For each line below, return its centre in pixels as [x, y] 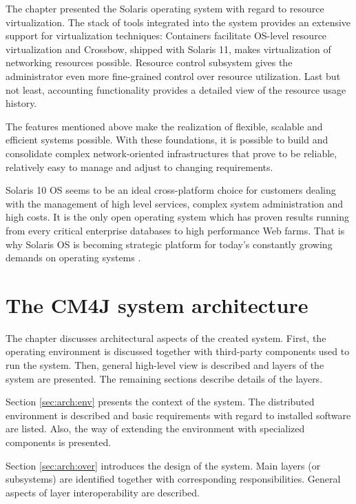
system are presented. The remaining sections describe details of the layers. [164, 378]
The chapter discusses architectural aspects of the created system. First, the [166, 337]
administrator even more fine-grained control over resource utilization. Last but [173, 75]
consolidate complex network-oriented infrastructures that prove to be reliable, [171, 153]
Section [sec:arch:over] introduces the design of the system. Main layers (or [163, 465]
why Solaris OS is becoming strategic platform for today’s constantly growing [169, 244]
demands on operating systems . [73, 258]
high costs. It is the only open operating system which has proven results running [177, 217]
